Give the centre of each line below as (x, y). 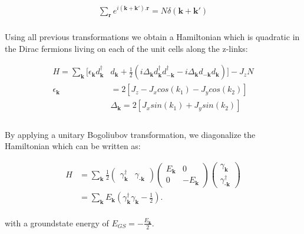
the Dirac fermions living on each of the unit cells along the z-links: (126, 48)
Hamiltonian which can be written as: (73, 146)
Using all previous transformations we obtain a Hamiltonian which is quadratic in (152, 36)
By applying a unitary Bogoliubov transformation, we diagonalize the (130, 134)
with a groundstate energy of (57, 223)
